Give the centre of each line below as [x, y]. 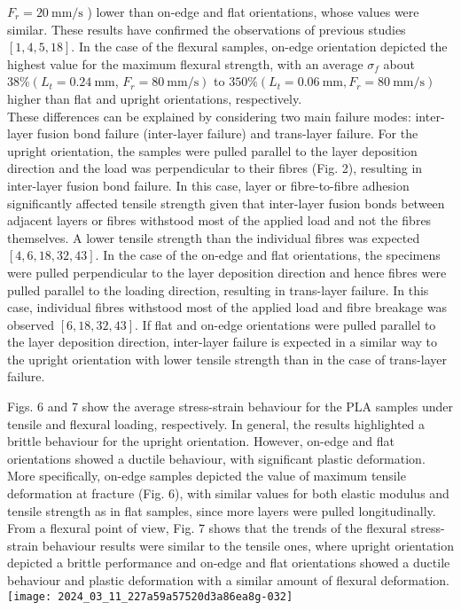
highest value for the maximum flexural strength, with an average [185, 63]
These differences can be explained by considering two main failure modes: [209, 116]
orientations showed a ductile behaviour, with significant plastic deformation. [216, 458]
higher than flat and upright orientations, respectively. [155, 98]
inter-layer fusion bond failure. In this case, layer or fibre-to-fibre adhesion [208, 185]
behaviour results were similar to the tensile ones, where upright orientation [248, 545]
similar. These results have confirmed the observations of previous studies [207, 29]
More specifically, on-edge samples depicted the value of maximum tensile [207, 476]
